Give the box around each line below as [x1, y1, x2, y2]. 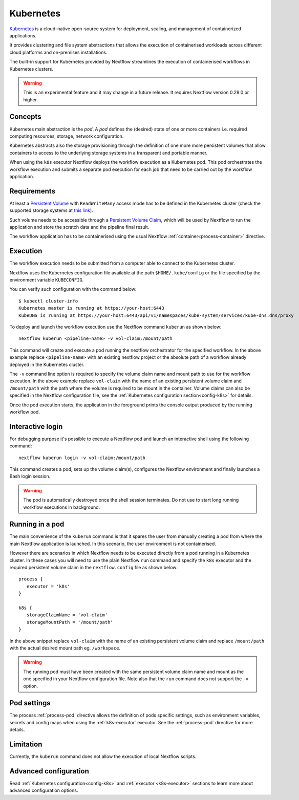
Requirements [9, 187, 56, 196]
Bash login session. [9, 473, 51, 480]
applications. [9, 32, 37, 38]
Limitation [9, 740, 42, 749]
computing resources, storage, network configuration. [9, 133, 124, 139]
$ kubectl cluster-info [18, 298, 78, 304]
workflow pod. [9, 408, 40, 415]
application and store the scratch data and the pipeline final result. [9, 224, 149, 230]
